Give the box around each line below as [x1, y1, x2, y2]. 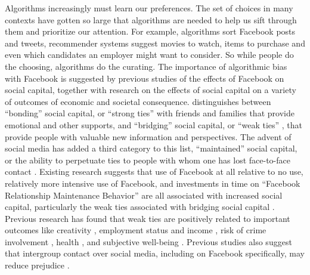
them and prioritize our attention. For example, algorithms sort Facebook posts [5, 25, 296, 38]
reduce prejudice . [5, 259, 70, 271]
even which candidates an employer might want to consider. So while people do [5, 48, 294, 61]
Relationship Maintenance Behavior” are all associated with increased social [5, 189, 283, 201]
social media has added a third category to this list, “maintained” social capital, [5, 142, 297, 155]
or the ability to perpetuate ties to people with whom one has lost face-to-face [5, 153, 290, 166]
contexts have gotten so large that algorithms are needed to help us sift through [5, 13, 297, 26]
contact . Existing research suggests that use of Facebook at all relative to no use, [5, 165, 303, 178]
